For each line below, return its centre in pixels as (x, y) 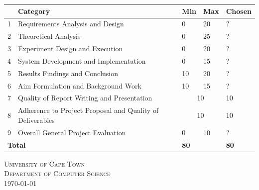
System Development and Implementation (82, 60)
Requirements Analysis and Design (71, 24)
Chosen (239, 11)
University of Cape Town (45, 163)
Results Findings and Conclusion (68, 73)
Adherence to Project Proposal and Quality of (88, 110)
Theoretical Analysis (49, 36)
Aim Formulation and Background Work (80, 85)
